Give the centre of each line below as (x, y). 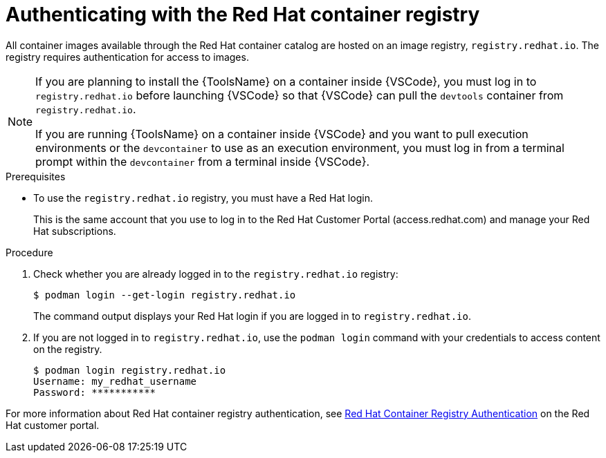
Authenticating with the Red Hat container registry (243, 15)
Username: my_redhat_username (115, 381)
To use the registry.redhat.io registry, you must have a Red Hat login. (203, 198)
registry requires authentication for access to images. (127, 57)
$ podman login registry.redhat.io (130, 370)
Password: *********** (95, 392)
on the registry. (68, 349)
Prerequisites (36, 176)
